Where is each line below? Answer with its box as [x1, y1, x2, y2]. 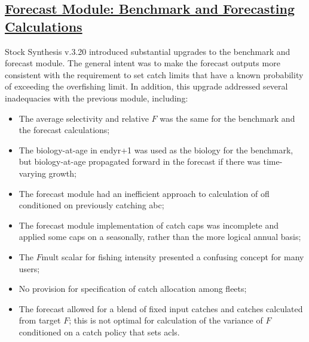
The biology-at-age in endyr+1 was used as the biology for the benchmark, [19, 143, 293, 156]
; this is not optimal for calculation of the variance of [69, 314, 263, 326]
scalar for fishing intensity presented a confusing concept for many [62, 250, 304, 263]
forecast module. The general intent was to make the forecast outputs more [5, 57, 280, 69]
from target [19, 314, 61, 326]
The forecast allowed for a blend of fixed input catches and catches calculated [19, 302, 303, 315]
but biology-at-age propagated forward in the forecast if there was [19, 155, 261, 168]
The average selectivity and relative [19, 112, 149, 124]
